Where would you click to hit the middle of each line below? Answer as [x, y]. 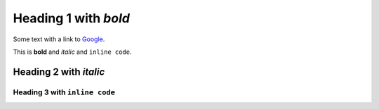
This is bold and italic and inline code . [72, 52]
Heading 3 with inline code [64, 92]
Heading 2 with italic [59, 72]
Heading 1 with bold [71, 18]
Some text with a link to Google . [59, 39]
